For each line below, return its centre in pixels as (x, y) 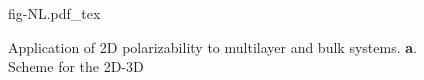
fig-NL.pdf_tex (54, 13)
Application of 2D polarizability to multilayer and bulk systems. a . (212, 46)
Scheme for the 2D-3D (76, 66)
